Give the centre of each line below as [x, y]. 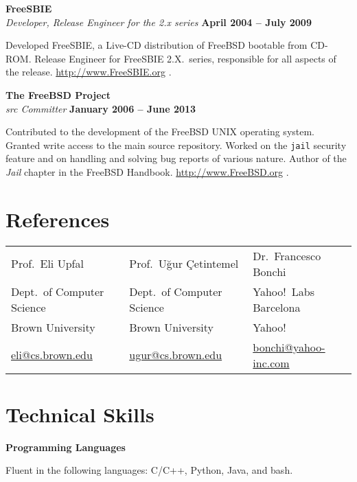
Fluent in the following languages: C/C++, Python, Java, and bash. [149, 470]
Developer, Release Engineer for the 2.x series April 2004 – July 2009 [159, 22]
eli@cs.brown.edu [52, 355]
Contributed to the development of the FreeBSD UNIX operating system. [160, 131]
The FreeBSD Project [58, 94]
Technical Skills [80, 414]
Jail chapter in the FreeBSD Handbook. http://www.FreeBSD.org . [147, 172]
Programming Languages [66, 447]
